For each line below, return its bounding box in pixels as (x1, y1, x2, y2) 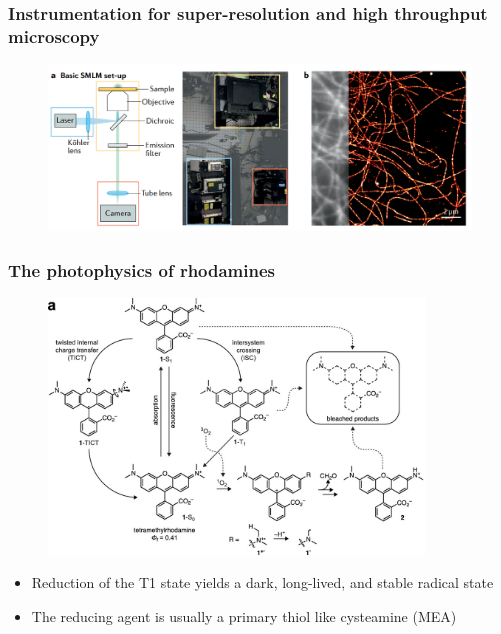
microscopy (8, 23, 100, 48)
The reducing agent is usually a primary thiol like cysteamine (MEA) (31, 605, 457, 626)
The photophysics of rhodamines (8, 257, 276, 282)
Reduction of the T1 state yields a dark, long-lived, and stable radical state (31, 572, 494, 593)
